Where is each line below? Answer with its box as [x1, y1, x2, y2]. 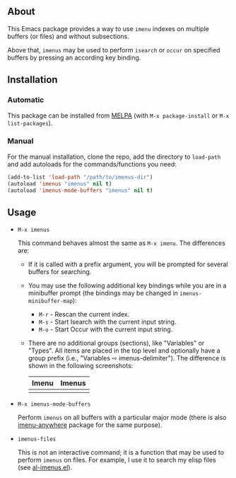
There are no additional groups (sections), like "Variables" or [28, 339, 205, 348]
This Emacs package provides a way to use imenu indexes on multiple [7, 24, 210, 33]
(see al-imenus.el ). [17, 463, 73, 472]
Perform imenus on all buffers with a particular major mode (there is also [17, 414, 227, 422]
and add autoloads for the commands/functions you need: [7, 159, 177, 169]
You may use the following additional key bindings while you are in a [28, 281, 227, 290]
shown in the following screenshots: [28, 361, 134, 370]
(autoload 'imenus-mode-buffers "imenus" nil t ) [7, 187, 153, 194]
